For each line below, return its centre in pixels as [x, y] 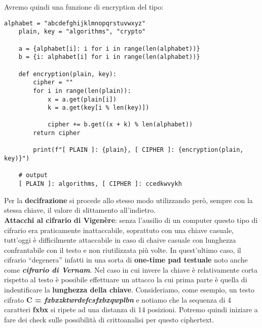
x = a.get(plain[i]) [82, 99]
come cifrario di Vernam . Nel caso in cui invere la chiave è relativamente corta [131, 269]
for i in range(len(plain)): [82, 91]
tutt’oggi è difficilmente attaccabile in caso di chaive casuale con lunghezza [120, 240]
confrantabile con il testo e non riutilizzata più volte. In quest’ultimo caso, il [123, 250]
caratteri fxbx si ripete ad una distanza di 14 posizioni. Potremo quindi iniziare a [131, 309]
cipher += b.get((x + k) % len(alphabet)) [120, 125]
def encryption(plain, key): [67, 74]
